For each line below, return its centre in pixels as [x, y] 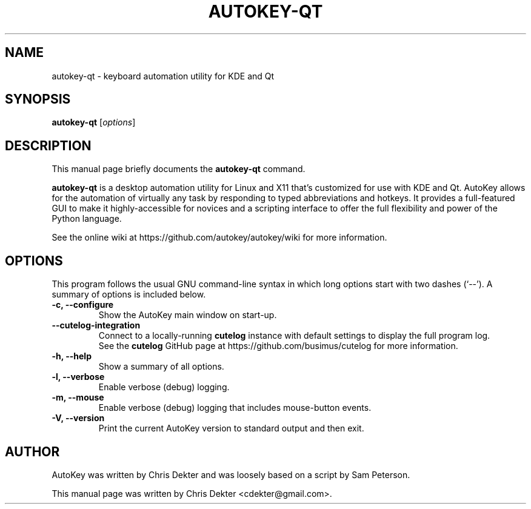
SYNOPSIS [38, 99]
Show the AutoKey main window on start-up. [188, 315]
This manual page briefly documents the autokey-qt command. [179, 169]
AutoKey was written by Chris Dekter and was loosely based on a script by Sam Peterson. [231, 474]
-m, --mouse [78, 398]
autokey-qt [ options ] [94, 122]
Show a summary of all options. [161, 367]
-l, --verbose [78, 377]
